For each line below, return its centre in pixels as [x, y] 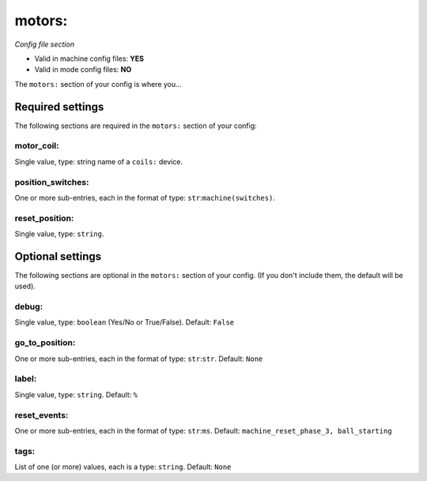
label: [26, 379]
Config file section [45, 44]
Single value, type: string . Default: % [76, 394]
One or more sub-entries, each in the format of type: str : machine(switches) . [145, 197]
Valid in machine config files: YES [89, 58]
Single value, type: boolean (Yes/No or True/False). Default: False [125, 322]
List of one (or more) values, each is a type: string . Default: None [123, 467]
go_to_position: [45, 343]
